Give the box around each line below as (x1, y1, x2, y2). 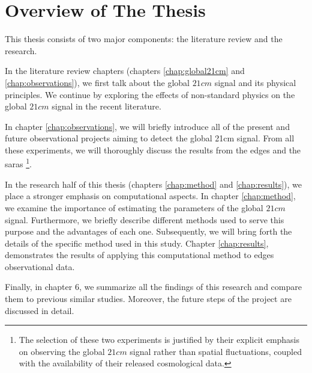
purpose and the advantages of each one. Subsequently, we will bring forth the (5, 225, 292, 238)
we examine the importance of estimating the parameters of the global (5, 201, 263, 214)
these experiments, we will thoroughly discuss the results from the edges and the (5, 143, 301, 156)
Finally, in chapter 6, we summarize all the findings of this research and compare (5, 280, 302, 293)
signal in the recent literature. (52, 100, 161, 113)
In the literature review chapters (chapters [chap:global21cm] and (5, 64, 245, 77)
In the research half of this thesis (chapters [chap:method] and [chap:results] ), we (5, 177, 302, 190)
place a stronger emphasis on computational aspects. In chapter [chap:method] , (5, 190, 296, 202)
